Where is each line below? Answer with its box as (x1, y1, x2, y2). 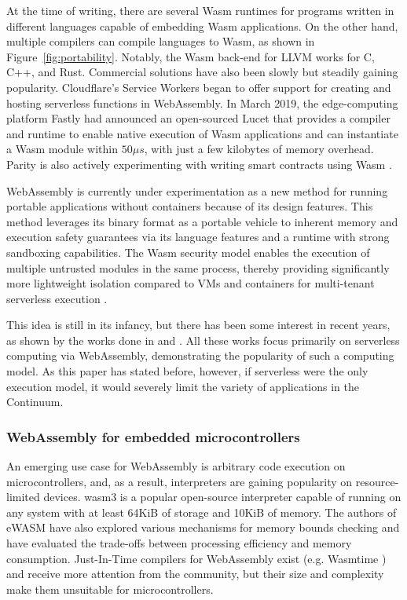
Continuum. (6, 393, 64, 410)
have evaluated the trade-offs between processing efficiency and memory (6, 535, 352, 551)
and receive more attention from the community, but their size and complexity (6, 565, 384, 582)
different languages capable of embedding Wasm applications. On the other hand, (6, 17, 398, 34)
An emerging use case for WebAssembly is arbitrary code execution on (6, 458, 346, 474)
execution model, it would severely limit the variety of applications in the (6, 378, 360, 394)
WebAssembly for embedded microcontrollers (6, 426, 300, 446)
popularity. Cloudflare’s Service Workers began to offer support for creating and (6, 79, 391, 95)
